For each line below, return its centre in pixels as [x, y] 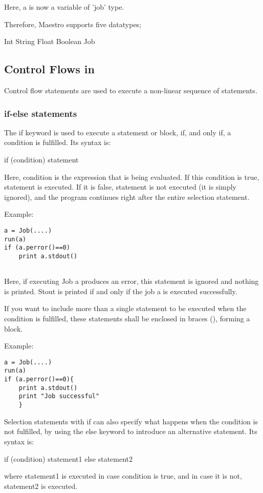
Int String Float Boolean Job [50, 41]
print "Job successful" [59, 396]
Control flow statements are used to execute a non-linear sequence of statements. [131, 90]
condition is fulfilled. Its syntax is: [58, 142]
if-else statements [41, 113]
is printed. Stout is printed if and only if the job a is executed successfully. [121, 291]
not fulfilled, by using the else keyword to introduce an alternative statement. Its [131, 431]
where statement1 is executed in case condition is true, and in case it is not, [123, 476]
